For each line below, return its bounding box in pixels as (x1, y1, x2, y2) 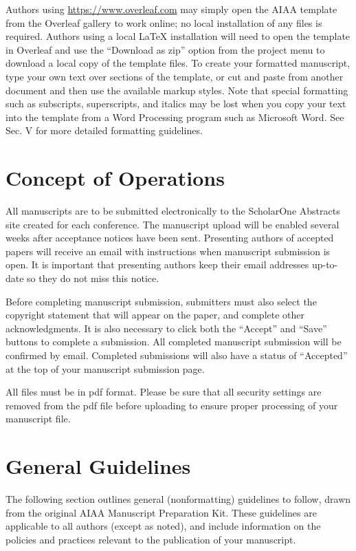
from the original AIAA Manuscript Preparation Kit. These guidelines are (5, 505, 317, 519)
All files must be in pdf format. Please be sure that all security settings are (5, 385, 322, 399)
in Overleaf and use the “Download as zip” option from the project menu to (5, 42, 325, 56)
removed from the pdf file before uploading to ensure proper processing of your (5, 398, 338, 412)
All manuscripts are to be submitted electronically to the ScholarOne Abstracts (5, 204, 340, 218)
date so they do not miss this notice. (5, 271, 159, 285)
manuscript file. (5, 411, 71, 426)
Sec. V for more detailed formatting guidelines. (5, 123, 203, 138)
